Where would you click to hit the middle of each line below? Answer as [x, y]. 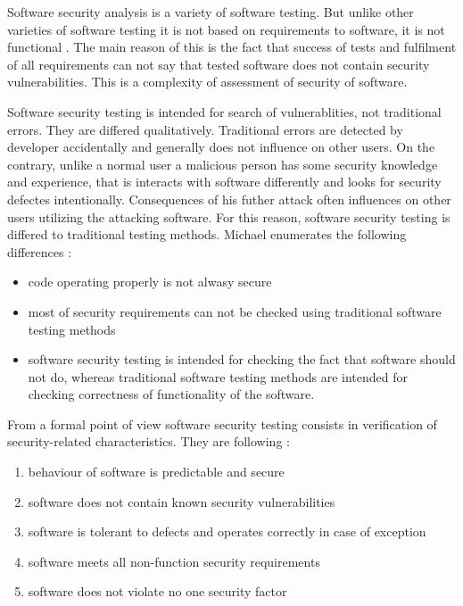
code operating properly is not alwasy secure [150, 282]
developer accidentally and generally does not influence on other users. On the [221, 147]
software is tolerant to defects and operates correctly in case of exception [227, 531]
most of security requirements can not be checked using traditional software [235, 311]
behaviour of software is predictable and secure [156, 472]
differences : [40, 251]
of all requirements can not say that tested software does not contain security [219, 64]
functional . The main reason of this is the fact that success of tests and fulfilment [232, 47]
